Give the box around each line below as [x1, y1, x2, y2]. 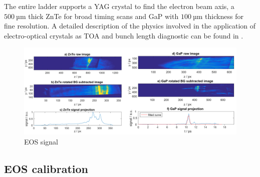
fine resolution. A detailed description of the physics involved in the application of [4, 20, 256, 31]
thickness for [205, 10, 243, 21]
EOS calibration [4, 160, 89, 176]
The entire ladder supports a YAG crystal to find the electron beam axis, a [4, 1, 234, 11]
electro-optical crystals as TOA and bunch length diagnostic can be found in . [4, 30, 243, 40]
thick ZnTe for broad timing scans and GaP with [28, 10, 179, 21]
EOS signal [24, 136, 58, 146]
